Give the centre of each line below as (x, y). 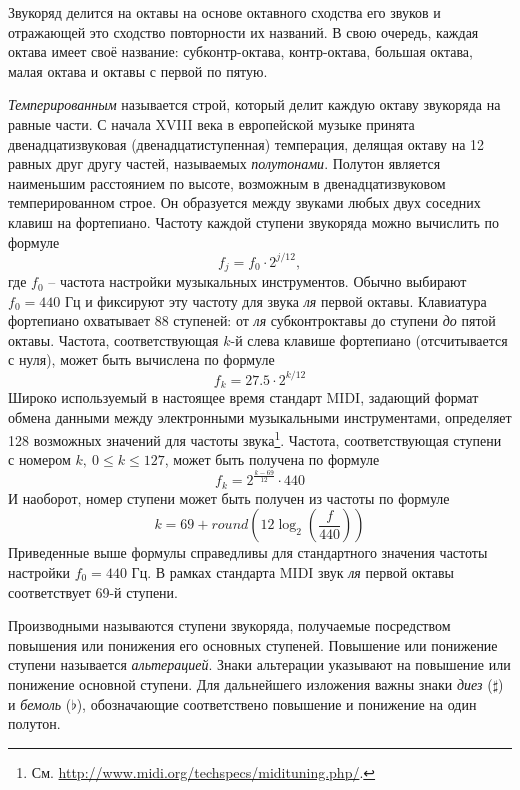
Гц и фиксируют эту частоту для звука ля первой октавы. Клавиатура (275, 300)
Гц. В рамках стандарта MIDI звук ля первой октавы (292, 572)
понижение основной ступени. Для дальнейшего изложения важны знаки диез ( (250, 684)
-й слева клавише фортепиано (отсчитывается (369, 339)
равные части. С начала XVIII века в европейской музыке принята (211, 123)
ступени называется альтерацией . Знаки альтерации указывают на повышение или (259, 664)
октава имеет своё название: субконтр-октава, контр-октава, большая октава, (240, 51)
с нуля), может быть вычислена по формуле (141, 359)
